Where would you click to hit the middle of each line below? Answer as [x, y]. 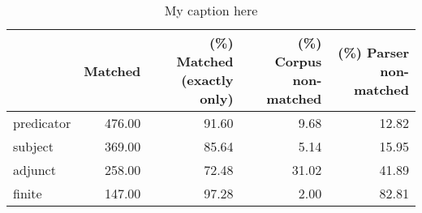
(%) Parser [373, 52]
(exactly [207, 80]
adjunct [34, 170]
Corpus [298, 61]
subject [33, 146]
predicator [42, 123]
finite [28, 193]
